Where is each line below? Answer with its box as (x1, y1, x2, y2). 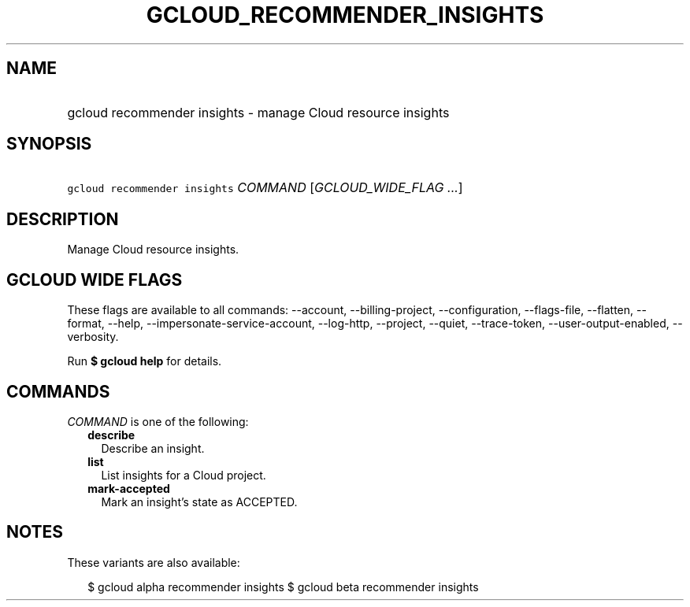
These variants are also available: (67, 555, 240, 569)
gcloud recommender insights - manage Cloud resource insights (67, 104, 450, 120)
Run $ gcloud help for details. (67, 354, 222, 368)
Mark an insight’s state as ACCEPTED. (101, 494, 298, 509)
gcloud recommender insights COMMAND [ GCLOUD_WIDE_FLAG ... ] (67, 180, 463, 196)
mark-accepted (87, 481, 170, 495)
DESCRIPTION (6, 209, 119, 229)
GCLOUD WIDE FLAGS (6, 269, 183, 290)
